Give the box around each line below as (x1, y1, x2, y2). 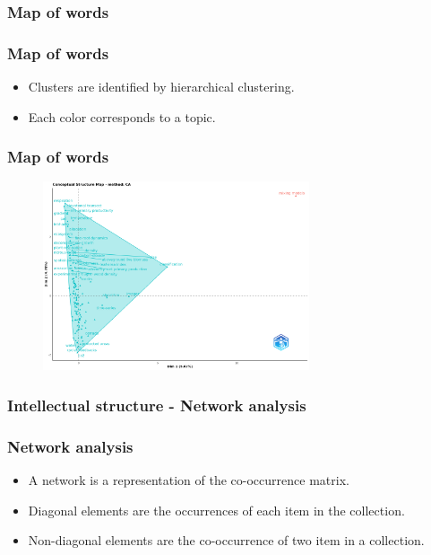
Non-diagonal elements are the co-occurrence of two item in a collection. (28, 531, 425, 550)
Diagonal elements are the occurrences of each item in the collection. (28, 500, 405, 519)
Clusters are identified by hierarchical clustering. (28, 77, 295, 96)
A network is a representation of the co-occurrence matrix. (28, 470, 349, 489)
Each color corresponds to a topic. (28, 107, 216, 126)
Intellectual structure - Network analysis (7, 393, 306, 416)
